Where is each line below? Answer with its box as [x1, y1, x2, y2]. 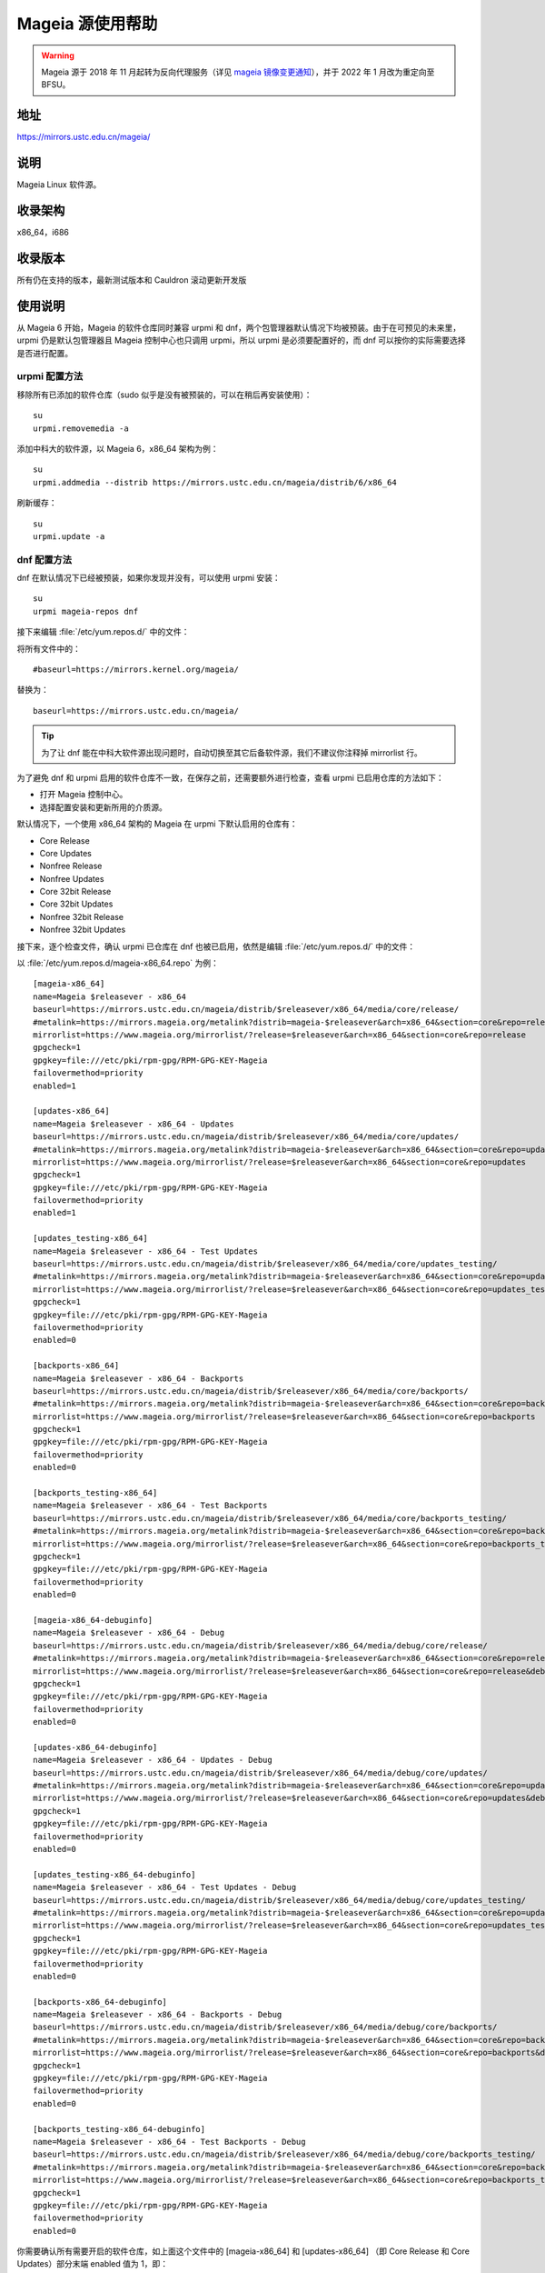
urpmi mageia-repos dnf [33, 606, 139, 616]
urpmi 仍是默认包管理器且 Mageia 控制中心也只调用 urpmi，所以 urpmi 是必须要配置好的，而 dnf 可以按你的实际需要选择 [16, 335, 467, 345]
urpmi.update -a [33, 531, 105, 541]
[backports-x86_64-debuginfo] [33, 1997, 168, 2007]
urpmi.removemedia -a [33, 423, 129, 434]
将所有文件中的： [16, 643, 81, 654]
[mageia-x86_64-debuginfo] [33, 1615, 154, 1625]
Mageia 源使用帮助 [16, 14, 158, 34]
